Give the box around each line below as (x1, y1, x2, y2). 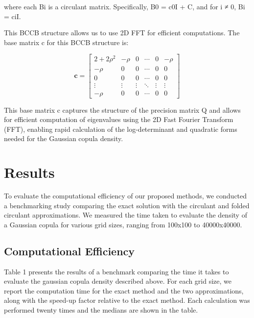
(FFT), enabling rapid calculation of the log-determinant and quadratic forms (4, 123, 237, 134)
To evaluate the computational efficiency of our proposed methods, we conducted (4, 191, 247, 201)
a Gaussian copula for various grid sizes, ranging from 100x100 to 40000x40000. (4, 219, 242, 229)
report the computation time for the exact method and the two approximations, (4, 285, 244, 295)
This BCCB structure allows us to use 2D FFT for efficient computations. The (4, 27, 240, 38)
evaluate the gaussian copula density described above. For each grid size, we (4, 276, 231, 286)
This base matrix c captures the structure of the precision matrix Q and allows (4, 104, 241, 115)
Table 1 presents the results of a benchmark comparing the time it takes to (4, 266, 229, 276)
